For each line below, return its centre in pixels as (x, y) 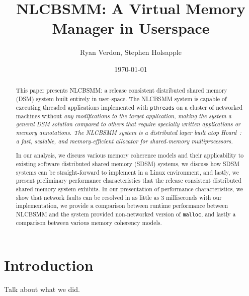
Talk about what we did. (42, 289)
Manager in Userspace (131, 28)
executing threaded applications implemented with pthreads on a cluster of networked (129, 107)
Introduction (49, 265)
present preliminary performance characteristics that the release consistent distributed (129, 180)
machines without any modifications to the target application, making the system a (123, 116)
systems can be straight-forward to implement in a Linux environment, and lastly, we (128, 172)
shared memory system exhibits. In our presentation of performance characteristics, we (130, 189)
